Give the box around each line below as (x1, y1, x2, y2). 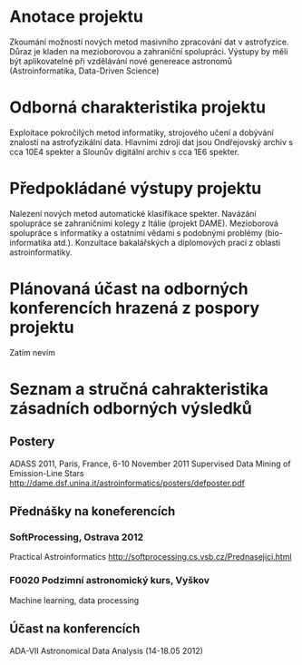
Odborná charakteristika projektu (9, 97, 266, 118)
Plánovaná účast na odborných (9, 279, 248, 298)
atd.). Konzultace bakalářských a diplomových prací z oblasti (53, 237, 281, 248)
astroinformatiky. (9, 247, 73, 258)
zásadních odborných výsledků (9, 397, 252, 418)
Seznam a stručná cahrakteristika (9, 378, 269, 399)
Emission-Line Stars (9, 467, 84, 478)
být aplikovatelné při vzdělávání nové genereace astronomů (9, 55, 233, 66)
